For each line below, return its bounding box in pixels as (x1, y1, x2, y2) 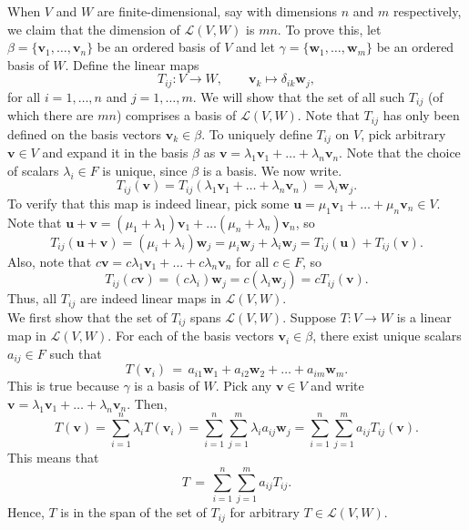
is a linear (396, 307, 452, 326)
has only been (382, 106, 460, 125)
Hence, (7, 503, 45, 522)
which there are (7, 106, 94, 125)
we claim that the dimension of (7, 19, 180, 38)
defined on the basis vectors (7, 124, 162, 143)
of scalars (7, 160, 59, 179)
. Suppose (282, 307, 336, 326)
